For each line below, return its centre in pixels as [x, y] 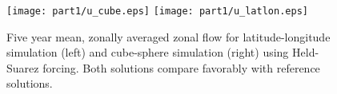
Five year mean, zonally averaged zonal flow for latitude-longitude [168, 36]
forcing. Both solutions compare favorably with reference [181, 67]
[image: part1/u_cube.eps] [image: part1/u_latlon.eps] [157, 11]
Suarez [23, 67]
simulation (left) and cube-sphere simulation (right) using [148, 52]
